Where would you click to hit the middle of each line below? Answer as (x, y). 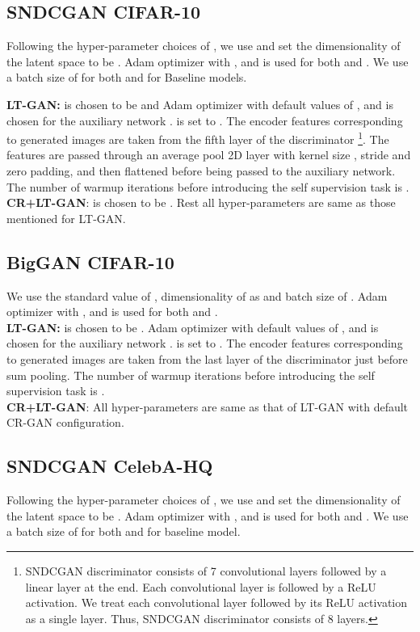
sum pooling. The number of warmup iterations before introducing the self (191, 375)
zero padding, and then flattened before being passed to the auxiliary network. (201, 171)
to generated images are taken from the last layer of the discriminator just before (207, 358)
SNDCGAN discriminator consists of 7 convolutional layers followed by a (206, 570)
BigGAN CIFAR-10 (90, 261)
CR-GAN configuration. (65, 422)
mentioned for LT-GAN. (66, 218)
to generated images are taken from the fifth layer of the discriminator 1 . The (198, 138)
